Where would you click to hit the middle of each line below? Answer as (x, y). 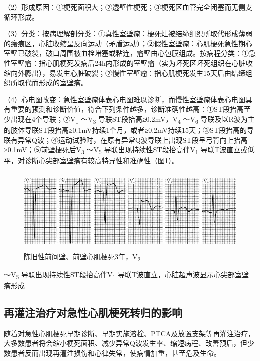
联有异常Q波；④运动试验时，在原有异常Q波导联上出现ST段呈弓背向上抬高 (126, 140)
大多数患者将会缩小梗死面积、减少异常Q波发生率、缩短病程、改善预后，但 (126, 343)
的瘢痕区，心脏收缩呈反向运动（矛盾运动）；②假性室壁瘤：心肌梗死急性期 (125, 43)
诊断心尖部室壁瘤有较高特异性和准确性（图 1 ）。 (102, 161)
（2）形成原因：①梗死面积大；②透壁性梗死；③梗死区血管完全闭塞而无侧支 (128, 7)
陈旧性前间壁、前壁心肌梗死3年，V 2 (82, 257)
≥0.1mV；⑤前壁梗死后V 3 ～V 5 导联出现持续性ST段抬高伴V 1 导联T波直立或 (126, 150)
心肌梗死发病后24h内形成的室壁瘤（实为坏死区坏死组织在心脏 (146, 63)
